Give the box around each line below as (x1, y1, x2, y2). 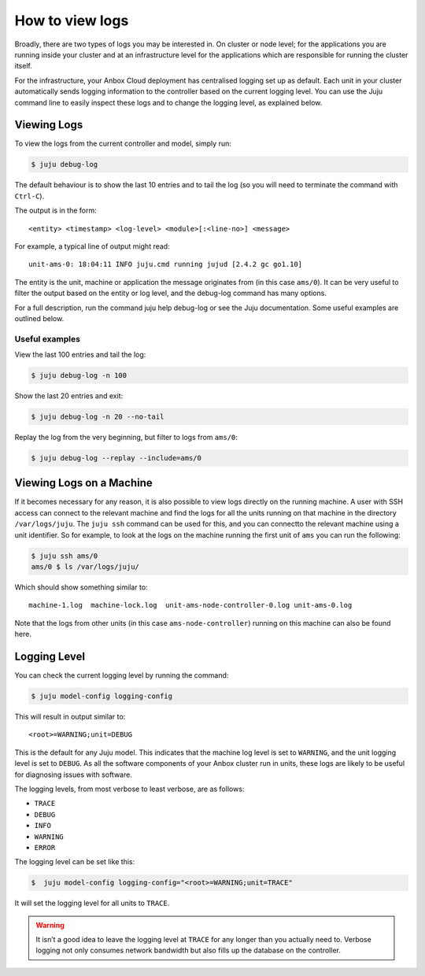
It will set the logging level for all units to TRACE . (14, 898, 170, 908)
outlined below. (14, 313, 65, 323)
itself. (14, 61, 33, 71)
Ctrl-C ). (14, 191, 45, 201)
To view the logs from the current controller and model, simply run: (14, 139, 231, 149)
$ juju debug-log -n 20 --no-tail (31, 412, 164, 421)
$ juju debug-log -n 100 (31, 371, 128, 380)
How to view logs (14, 12, 129, 29)
